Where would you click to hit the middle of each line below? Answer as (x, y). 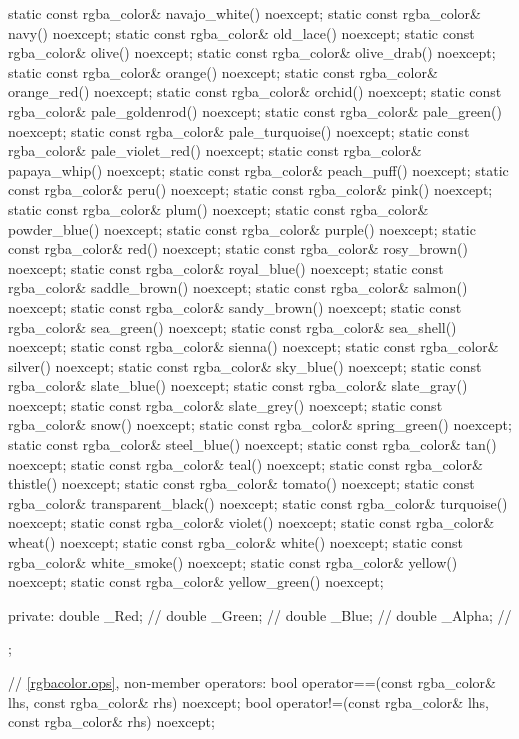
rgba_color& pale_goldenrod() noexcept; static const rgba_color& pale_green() (255, 110)
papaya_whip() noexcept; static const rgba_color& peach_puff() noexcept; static (258, 169)
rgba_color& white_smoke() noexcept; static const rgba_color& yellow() (233, 561)
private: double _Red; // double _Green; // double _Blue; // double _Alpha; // (260, 614)
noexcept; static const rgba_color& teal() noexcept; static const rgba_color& (245, 463)
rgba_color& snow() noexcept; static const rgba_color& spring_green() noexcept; (260, 424)
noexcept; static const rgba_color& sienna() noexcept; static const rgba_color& (253, 346)
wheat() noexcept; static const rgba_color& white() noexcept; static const (235, 542)
